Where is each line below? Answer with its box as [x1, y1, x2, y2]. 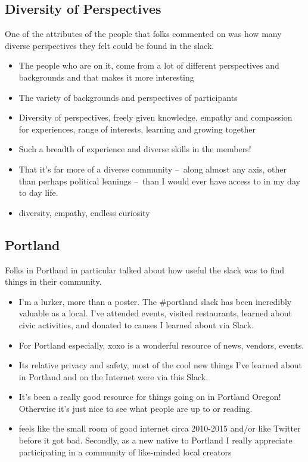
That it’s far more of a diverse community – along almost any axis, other [18, 162, 287, 175]
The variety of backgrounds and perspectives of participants [18, 91, 238, 103]
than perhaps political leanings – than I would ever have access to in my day [18, 174, 300, 187]
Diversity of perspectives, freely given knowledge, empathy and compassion [18, 111, 293, 124]
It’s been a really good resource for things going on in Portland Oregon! [18, 390, 281, 403]
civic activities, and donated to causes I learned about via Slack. [18, 318, 254, 331]
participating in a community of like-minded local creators [18, 445, 232, 458]
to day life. [18, 186, 58, 199]
